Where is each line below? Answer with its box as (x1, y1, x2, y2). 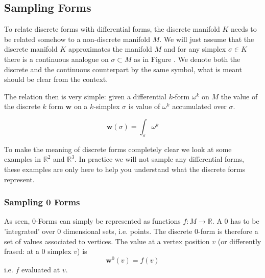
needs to (231, 24, 257, 34)
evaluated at (21, 264, 60, 274)
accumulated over (172, 101, 227, 112)
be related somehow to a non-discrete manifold (4, 33, 151, 44)
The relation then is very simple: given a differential (4, 91, 166, 101)
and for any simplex (163, 44, 226, 54)
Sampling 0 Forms (4, 196, 80, 208)
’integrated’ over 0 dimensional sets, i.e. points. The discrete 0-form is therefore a (4, 225, 258, 236)
